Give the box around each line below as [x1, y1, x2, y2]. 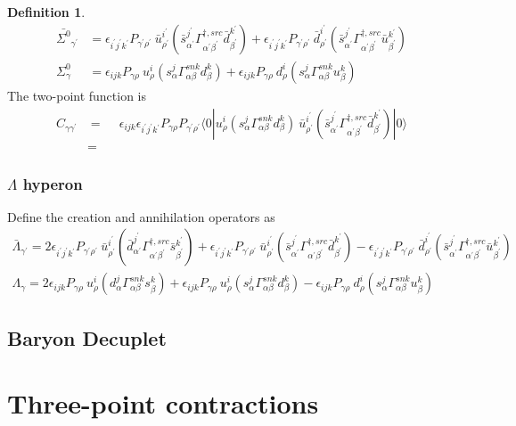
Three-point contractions [7, 385, 319, 422]
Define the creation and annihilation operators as [7, 207, 275, 225]
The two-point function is [7, 86, 147, 104]
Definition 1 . [7, 3, 86, 20]
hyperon [22, 172, 83, 194]
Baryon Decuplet [7, 324, 167, 351]
